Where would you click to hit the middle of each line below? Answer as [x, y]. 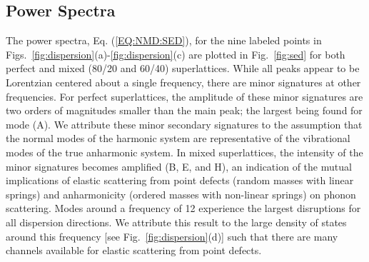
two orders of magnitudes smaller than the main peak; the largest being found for [184, 110]
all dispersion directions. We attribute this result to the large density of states [176, 222]
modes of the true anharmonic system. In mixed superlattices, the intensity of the [184, 152]
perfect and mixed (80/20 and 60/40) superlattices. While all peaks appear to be [183, 68]
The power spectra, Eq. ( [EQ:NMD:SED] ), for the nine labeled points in [164, 40]
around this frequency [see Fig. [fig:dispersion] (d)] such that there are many [172, 236]
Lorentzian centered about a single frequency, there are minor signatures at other [183, 82]
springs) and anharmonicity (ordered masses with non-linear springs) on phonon [181, 194]
